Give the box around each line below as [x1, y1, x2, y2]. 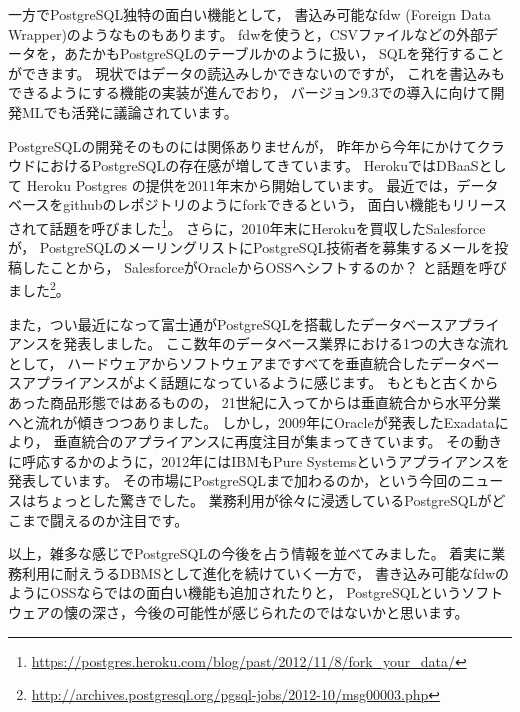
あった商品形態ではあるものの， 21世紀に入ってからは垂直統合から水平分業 [8, 392, 502, 412]
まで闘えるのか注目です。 [21, 509, 189, 530]
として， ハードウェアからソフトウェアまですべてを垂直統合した [8, 352, 430, 373]
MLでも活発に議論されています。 [21, 101, 238, 122]
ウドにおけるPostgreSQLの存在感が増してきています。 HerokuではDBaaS [8, 155, 479, 176]
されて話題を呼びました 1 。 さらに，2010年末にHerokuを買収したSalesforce [8, 214, 486, 238]
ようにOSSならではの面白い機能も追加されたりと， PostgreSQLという [8, 582, 462, 603]
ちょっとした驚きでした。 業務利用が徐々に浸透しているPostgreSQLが [35, 489, 492, 510]
